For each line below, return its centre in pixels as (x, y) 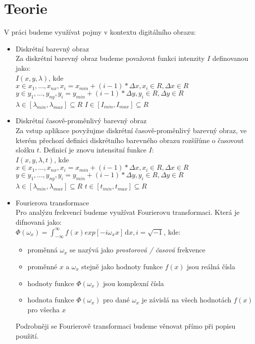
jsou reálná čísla (211, 267)
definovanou (230, 58)
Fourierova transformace (52, 202)
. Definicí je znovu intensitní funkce (93, 150)
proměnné (42, 267)
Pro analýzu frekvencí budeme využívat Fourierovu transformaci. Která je (127, 212)
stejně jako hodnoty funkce (122, 267)
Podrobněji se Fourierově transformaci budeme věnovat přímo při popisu (126, 326)
